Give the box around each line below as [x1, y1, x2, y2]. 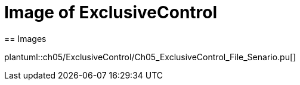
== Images [4, 33, 47, 44]
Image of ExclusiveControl [4, 2, 218, 22]
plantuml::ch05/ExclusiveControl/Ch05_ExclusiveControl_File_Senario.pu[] [4, 51, 296, 62]
